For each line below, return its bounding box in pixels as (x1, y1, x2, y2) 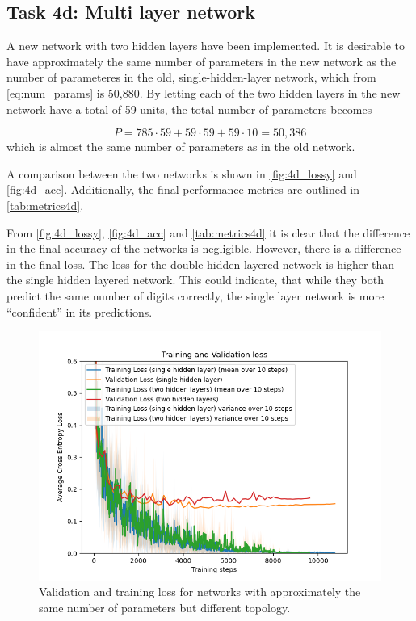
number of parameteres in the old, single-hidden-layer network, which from (6, 69, 376, 86)
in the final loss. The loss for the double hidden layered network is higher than (6, 255, 395, 272)
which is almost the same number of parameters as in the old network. (6, 138, 355, 155)
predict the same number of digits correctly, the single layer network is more (6, 287, 384, 304)
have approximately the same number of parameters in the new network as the (6, 52, 397, 69)
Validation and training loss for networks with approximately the (39, 583, 361, 600)
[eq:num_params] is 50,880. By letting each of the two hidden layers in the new (6, 84, 401, 101)
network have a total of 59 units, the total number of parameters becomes (6, 100, 372, 117)
